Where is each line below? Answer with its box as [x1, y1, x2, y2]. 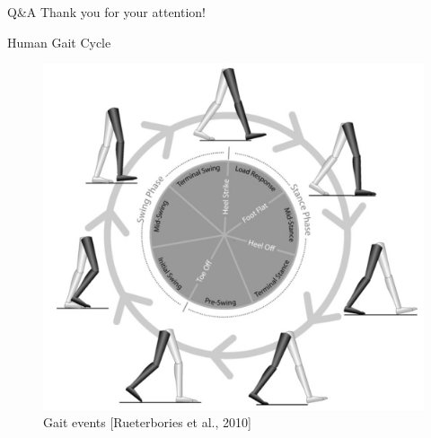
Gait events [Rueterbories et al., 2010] [43, 413, 251, 432]
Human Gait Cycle [7, 32, 111, 51]
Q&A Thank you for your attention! [7, 3, 207, 21]
